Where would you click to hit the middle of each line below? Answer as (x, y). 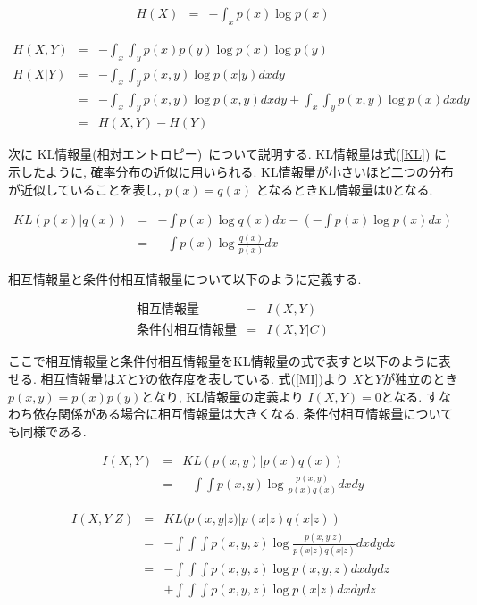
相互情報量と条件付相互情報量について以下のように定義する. (185, 278)
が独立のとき (420, 379)
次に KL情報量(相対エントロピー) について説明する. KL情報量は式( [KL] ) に (227, 154)
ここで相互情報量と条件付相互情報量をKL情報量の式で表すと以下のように (223, 361)
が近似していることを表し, (85, 189)
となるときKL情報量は (321, 189)
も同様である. (47, 431)
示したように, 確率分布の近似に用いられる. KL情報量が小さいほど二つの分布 (231, 171)
